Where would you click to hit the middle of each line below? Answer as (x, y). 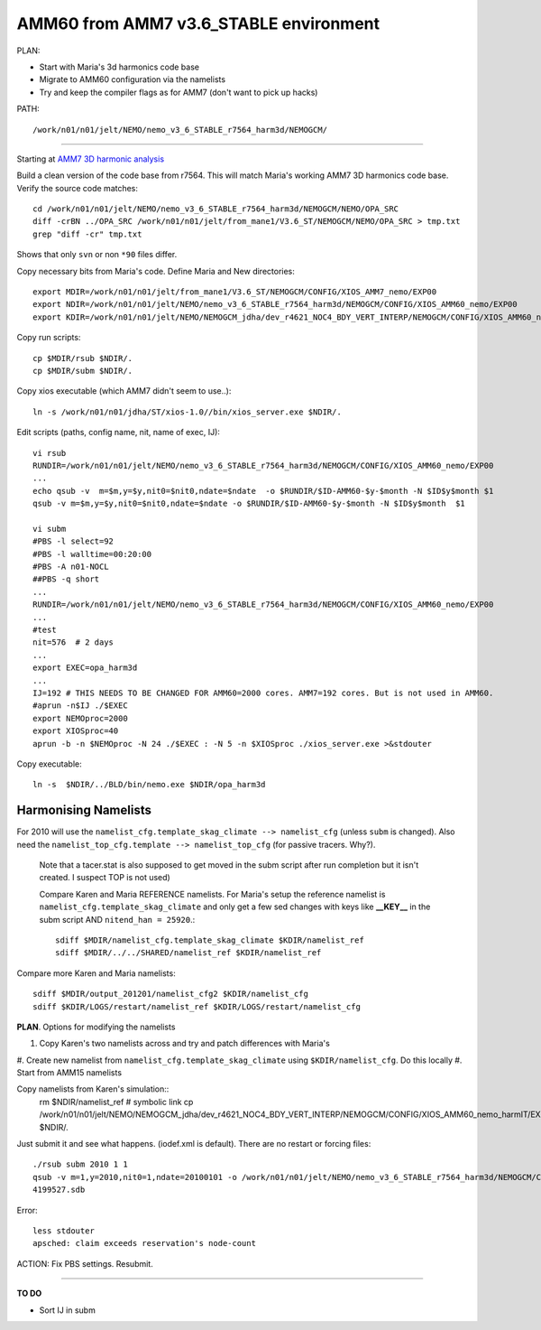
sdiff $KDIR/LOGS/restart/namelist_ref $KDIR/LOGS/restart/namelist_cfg (197, 1006)
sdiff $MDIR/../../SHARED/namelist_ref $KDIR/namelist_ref (188, 953)
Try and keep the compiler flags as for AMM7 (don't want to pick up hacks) (179, 92)
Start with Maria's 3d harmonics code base (119, 67)
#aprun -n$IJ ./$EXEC (80, 706)
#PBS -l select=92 (73, 541)
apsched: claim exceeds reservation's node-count (145, 1243)
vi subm (50, 529)
